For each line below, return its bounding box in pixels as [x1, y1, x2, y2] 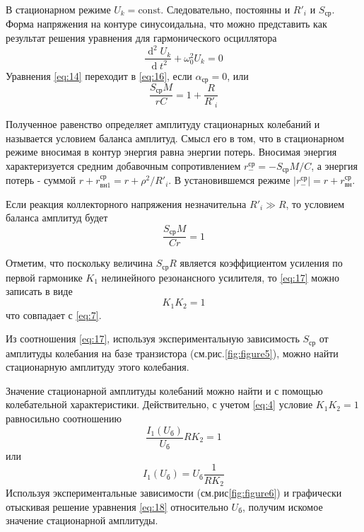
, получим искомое [242, 499, 323, 514]
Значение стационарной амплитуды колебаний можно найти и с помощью [6, 383, 323, 398]
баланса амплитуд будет [6, 210, 108, 225]
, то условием [286, 196, 345, 211]
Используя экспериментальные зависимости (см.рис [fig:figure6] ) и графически [6, 485, 342, 500]
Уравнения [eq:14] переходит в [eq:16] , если [6, 68, 192, 83]
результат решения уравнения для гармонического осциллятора [6, 30, 277, 45]
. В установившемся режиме [168, 173, 290, 187]
